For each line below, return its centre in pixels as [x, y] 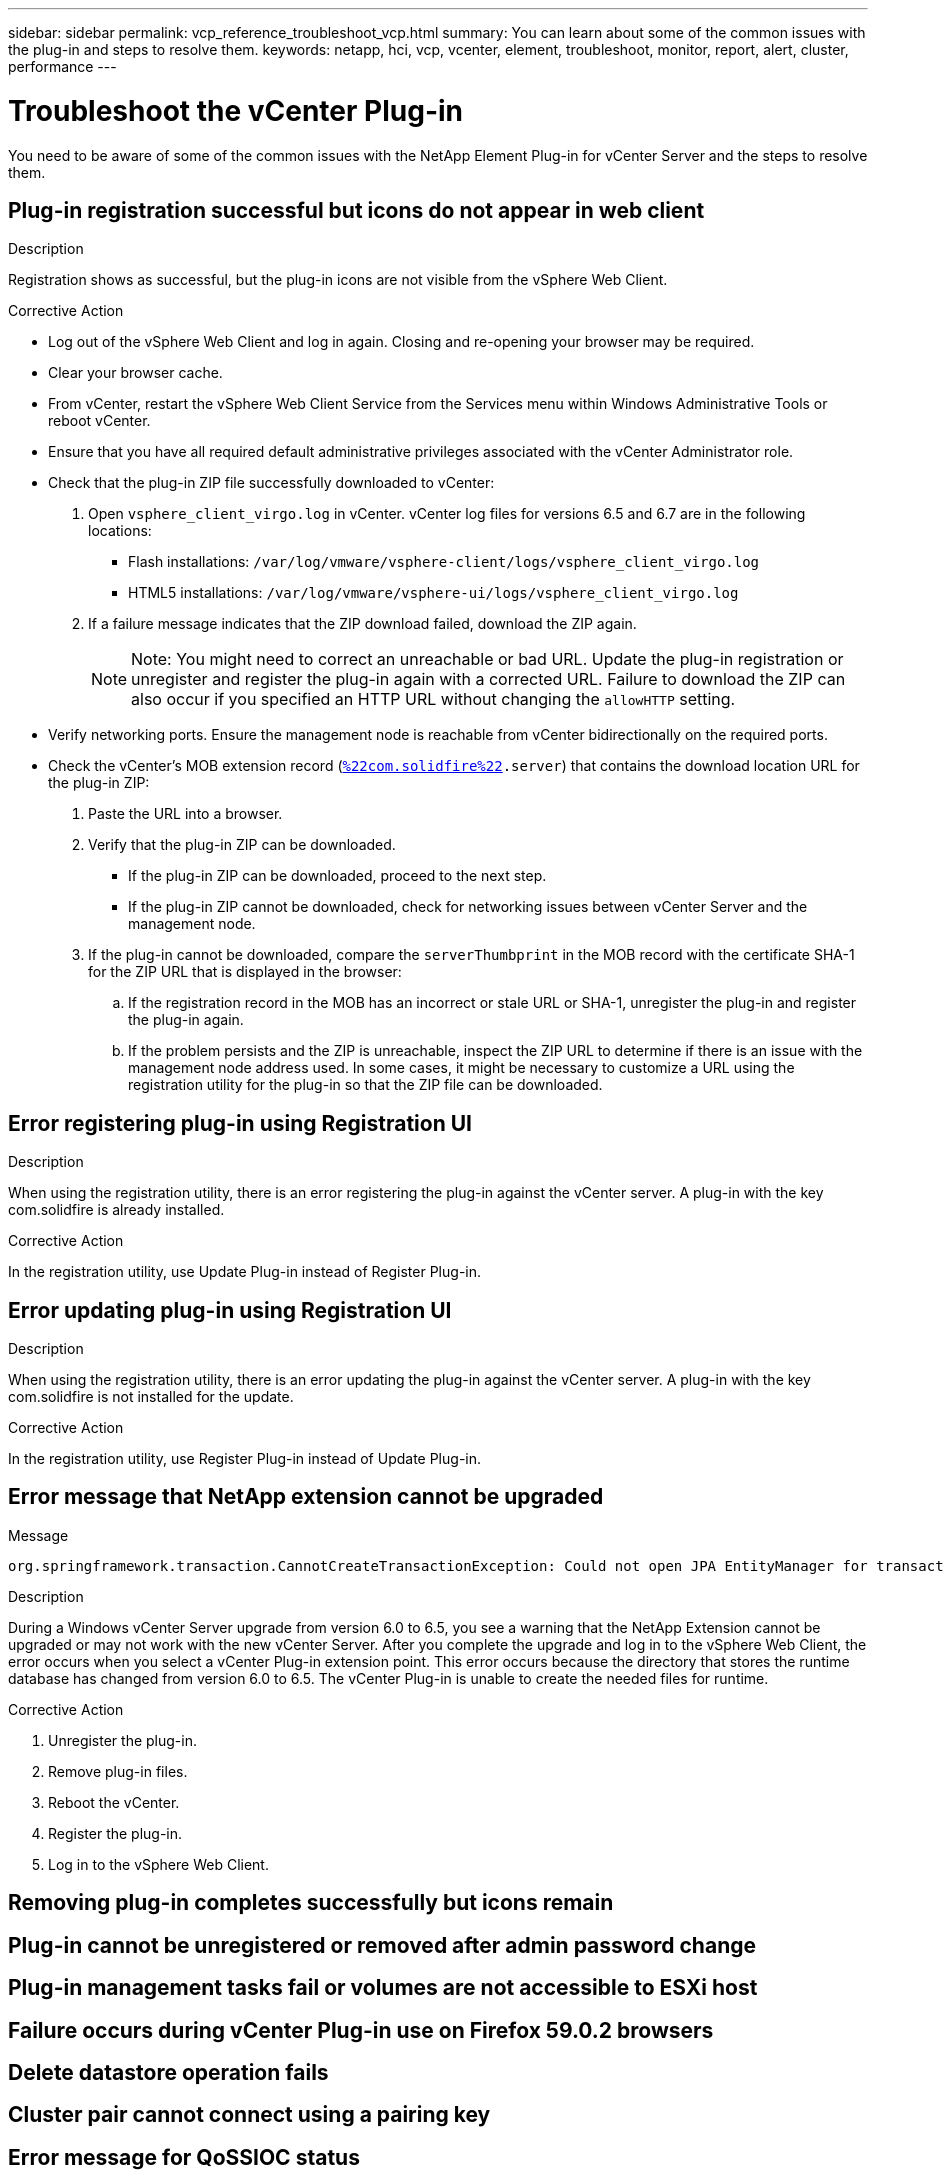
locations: [120, 531]
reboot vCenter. [99, 421]
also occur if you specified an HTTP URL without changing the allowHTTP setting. [433, 699]
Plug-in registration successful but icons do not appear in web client [356, 210]
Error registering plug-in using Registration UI [240, 1123]
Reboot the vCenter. [114, 1802]
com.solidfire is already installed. [116, 1210]
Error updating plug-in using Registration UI [230, 1310]
